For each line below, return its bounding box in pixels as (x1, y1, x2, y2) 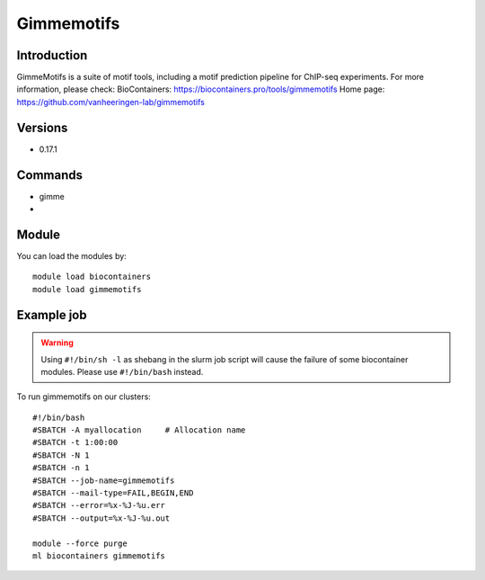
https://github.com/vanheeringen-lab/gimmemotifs (16, 96, 206, 107)
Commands (16, 167, 84, 183)
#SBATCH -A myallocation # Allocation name (32, 425, 246, 435)
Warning (40, 337, 74, 348)
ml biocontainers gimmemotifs (32, 551, 166, 561)
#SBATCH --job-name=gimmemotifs (32, 475, 175, 486)
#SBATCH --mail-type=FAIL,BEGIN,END (32, 488, 194, 498)
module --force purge (32, 538, 128, 549)
